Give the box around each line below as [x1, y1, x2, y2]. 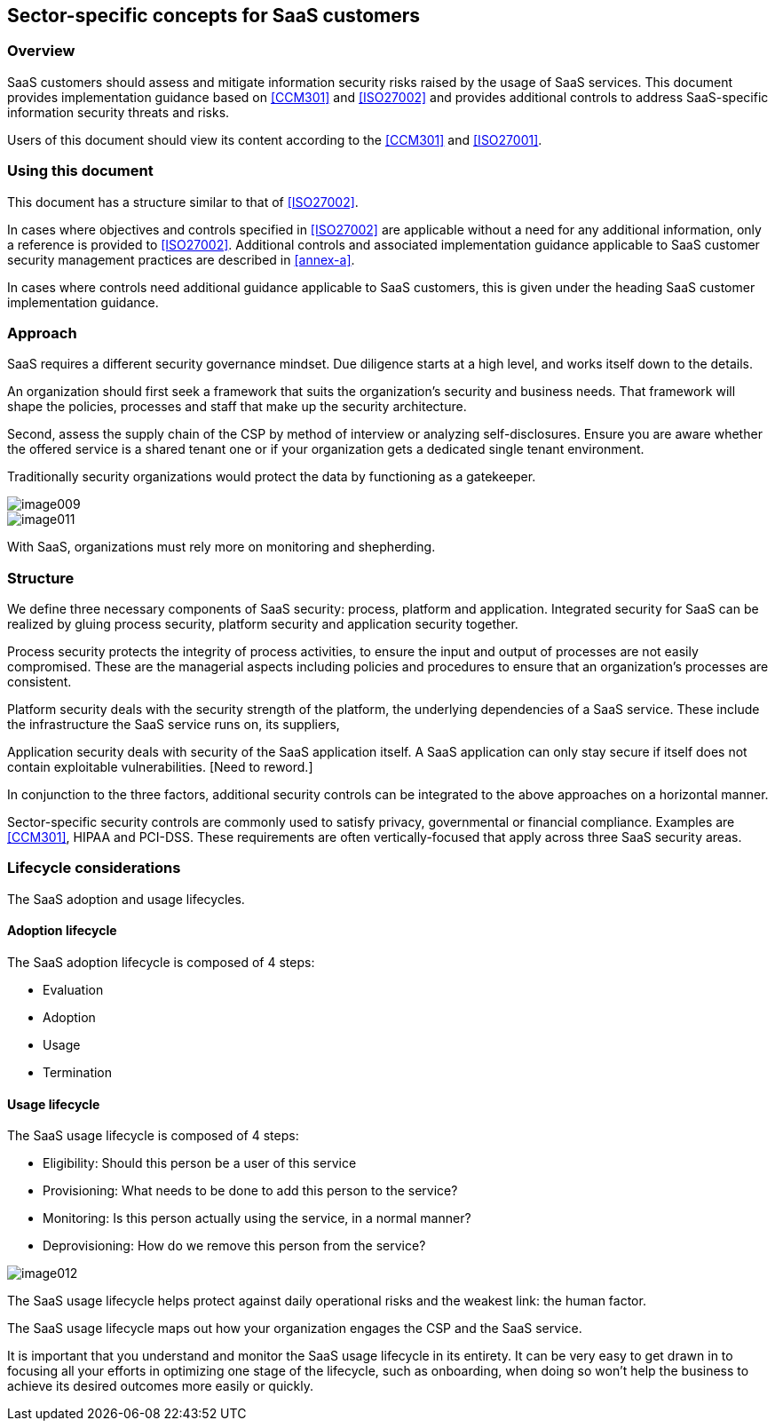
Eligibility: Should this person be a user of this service [43, 1155, 357, 1171]
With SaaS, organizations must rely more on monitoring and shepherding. [7, 539, 436, 555]
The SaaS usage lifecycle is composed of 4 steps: [7, 1128, 299, 1144]
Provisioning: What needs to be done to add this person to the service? [43, 1183, 458, 1199]
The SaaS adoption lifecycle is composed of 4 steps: [7, 955, 315, 971]
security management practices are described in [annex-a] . [7, 251, 355, 267]
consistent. [7, 674, 72, 690]
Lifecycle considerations [7, 859, 181, 877]
